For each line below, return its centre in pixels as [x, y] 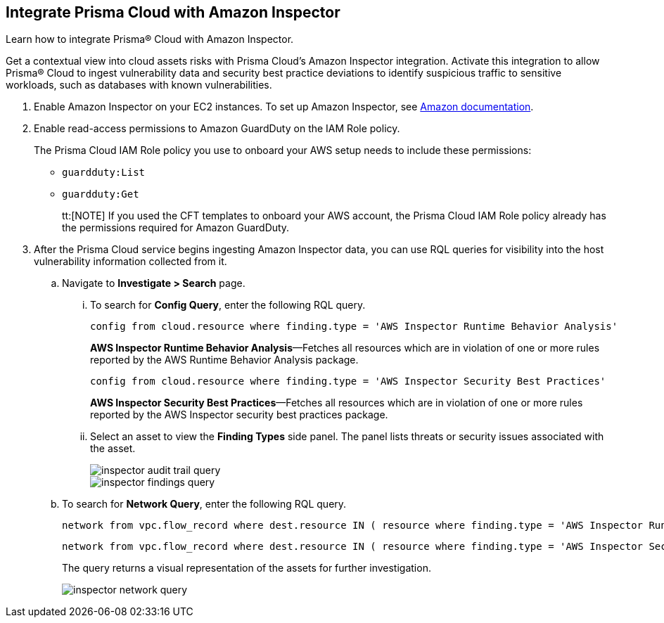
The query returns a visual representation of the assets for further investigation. [247, 568]
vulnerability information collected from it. [130, 262]
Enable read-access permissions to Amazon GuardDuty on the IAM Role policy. [217, 129]
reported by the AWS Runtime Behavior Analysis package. [224, 360]
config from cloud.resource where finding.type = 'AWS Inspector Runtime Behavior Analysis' [354, 327]
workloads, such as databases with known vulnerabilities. [139, 85]
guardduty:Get [101, 194]
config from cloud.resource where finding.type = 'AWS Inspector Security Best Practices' [348, 381]
